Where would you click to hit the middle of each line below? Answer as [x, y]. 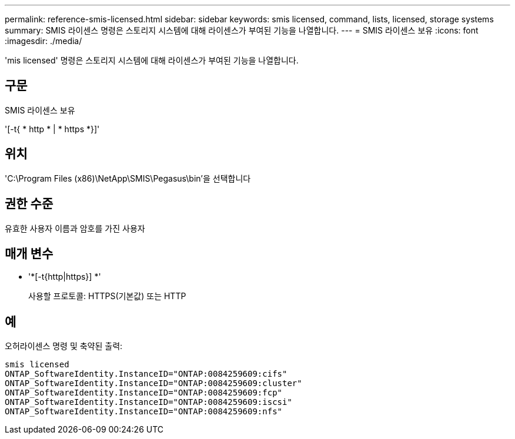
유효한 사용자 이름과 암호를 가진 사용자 [75, 228]
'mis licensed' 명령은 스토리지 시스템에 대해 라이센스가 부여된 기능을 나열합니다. [152, 60]
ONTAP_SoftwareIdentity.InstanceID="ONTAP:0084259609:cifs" [146, 374]
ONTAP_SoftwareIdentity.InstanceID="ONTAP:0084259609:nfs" [144, 412]
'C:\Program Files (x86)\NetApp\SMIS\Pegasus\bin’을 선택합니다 [128, 178]
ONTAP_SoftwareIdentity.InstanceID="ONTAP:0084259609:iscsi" [148, 402]
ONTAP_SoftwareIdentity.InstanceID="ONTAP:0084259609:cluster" [153, 383]
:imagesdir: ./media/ [44, 41]
